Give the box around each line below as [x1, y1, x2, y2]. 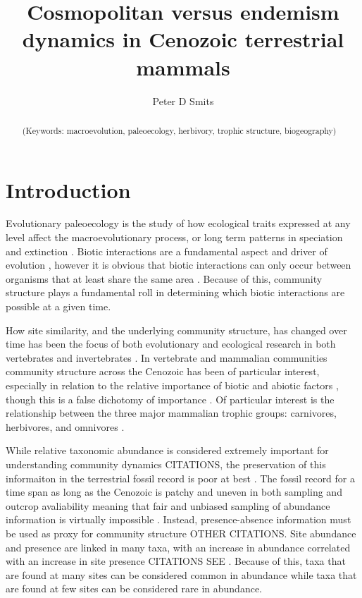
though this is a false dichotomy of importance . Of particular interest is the [6, 391, 335, 406]
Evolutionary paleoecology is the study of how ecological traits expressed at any [6, 216, 351, 231]
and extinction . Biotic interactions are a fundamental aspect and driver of [6, 243, 327, 258]
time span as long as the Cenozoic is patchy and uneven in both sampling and [6, 484, 342, 499]
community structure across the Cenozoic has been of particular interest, [6, 364, 320, 379]
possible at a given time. [6, 299, 111, 314]
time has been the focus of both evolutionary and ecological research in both [6, 336, 336, 351]
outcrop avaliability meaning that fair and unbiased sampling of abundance [6, 498, 330, 513]
